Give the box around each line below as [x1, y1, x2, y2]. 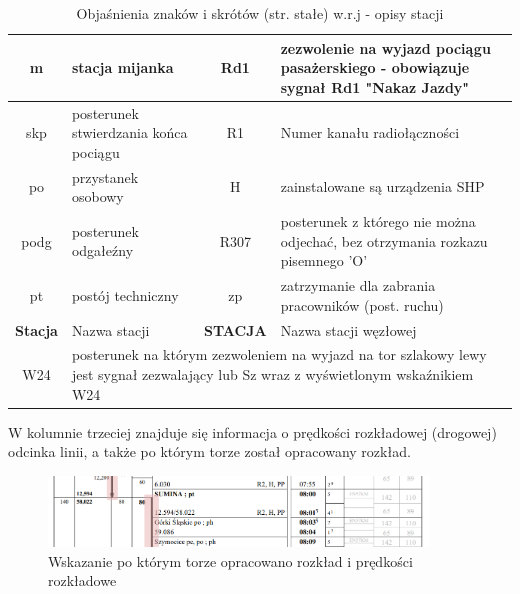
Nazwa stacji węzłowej [280, 319, 417, 340]
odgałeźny [71, 240, 134, 261]
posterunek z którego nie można [280, 211, 476, 232]
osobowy [71, 186, 124, 207]
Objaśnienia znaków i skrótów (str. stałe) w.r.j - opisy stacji [76, 3, 444, 23]
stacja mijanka [71, 57, 174, 78]
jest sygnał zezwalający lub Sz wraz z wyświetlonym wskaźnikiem [71, 364, 474, 384]
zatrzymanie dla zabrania [280, 275, 436, 296]
